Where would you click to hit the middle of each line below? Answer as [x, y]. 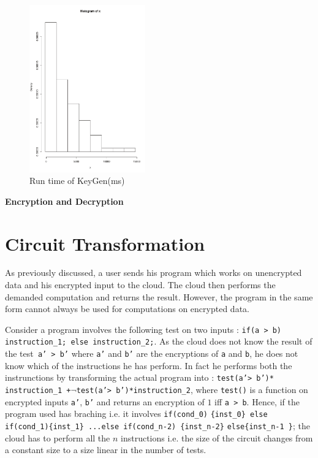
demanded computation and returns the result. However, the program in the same [159, 296]
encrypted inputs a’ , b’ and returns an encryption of [105, 401]
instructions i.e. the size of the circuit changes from [217, 437]
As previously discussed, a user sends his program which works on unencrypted [153, 273]
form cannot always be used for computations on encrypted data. [127, 309]
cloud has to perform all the [58, 437]
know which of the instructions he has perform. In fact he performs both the [149, 365]
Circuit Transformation [105, 243]
